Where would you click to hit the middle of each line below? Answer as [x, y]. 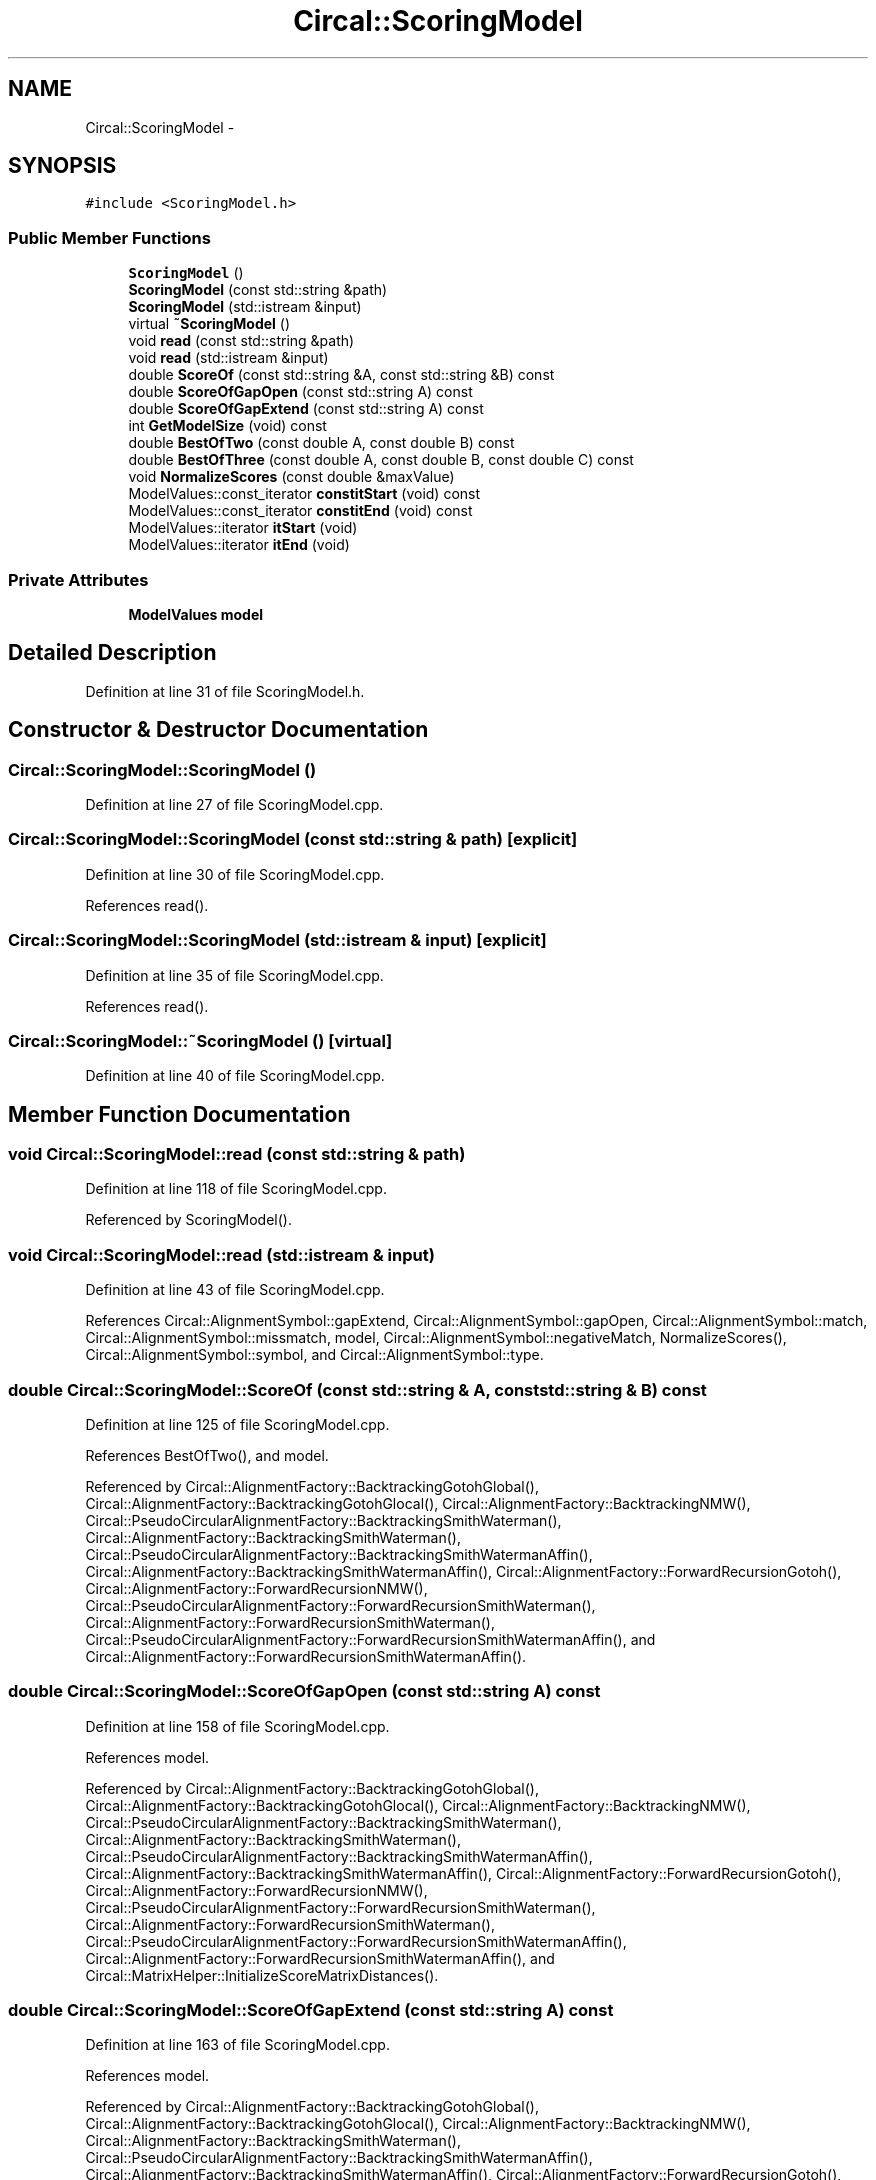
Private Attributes [78, 579]
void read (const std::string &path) [241, 341]
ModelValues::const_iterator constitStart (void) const [304, 494]
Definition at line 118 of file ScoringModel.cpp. [236, 1189]
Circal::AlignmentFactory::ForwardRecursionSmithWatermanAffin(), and [320, 1958]
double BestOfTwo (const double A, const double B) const [321, 443]
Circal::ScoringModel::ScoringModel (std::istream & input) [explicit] [277, 940]
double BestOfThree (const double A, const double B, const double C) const [381, 460]
